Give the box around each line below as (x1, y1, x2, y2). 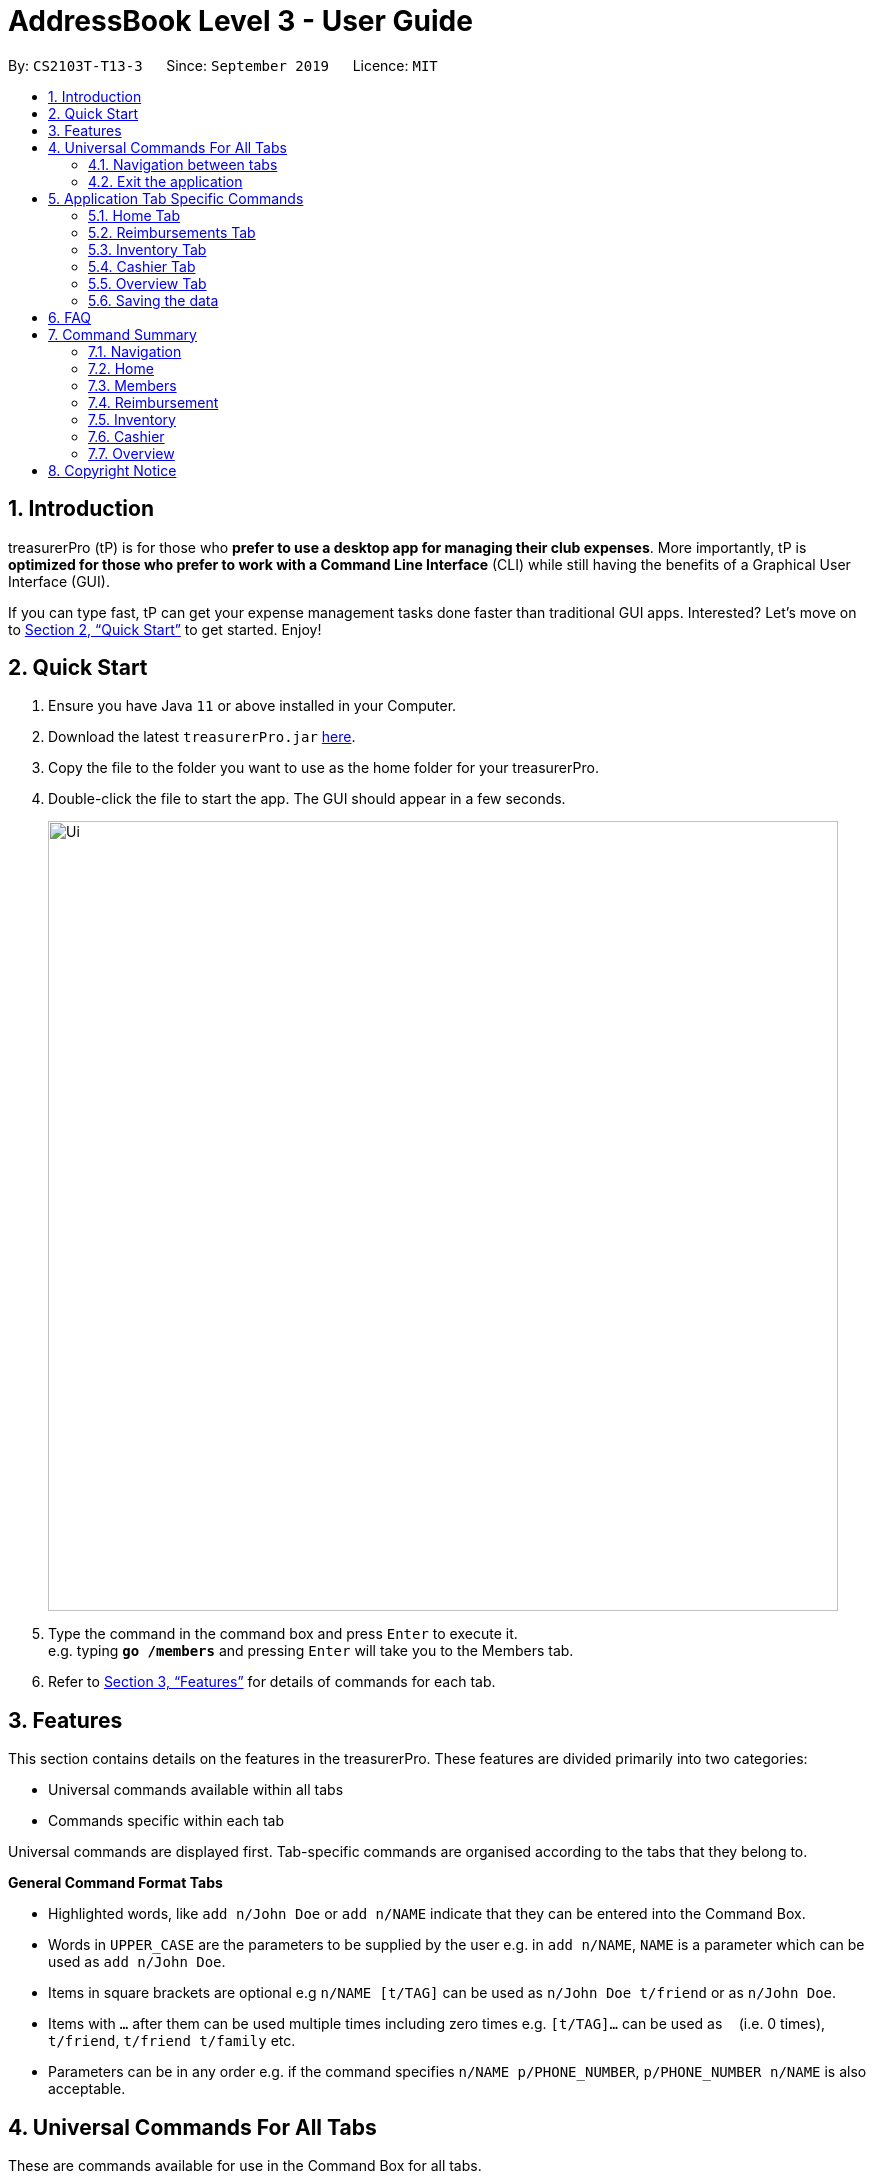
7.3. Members (88, 376, 177, 394)
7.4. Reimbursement (88, 393, 219, 411)
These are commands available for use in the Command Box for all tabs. (8, 2157, 482, 2175)
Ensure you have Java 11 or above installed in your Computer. (48, 697, 457, 715)
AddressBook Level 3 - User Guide (8, 4, 473, 38)
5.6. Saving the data (88, 291, 219, 309)
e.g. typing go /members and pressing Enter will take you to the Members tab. (48, 1642, 574, 1660)
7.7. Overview (88, 444, 175, 462)
